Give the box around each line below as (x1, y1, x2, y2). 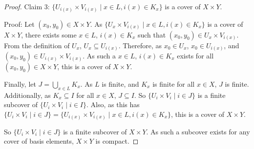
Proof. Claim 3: (4, 1, 50, 11)
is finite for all (152, 79, 195, 89)
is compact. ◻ (95, 136, 139, 146)
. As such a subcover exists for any (146, 126, 250, 136)
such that (137, 29, 166, 39)
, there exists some (21, 29, 77, 39)
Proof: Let (4, 19, 35, 29)
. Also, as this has (86, 99, 140, 110)
